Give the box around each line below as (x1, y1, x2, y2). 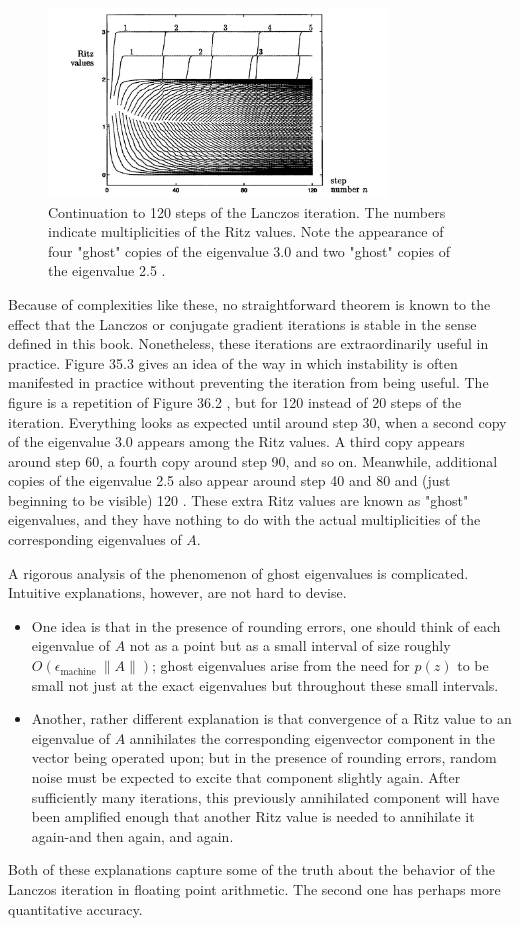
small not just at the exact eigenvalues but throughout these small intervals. (31, 674, 499, 695)
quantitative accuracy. (8, 898, 143, 919)
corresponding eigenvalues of (8, 529, 182, 550)
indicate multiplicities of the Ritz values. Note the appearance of (48, 221, 444, 242)
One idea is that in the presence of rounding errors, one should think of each (31, 615, 501, 636)
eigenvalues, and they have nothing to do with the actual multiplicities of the (8, 509, 481, 530)
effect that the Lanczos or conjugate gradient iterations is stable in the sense (8, 313, 477, 334)
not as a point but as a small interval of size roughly (129, 635, 451, 656)
